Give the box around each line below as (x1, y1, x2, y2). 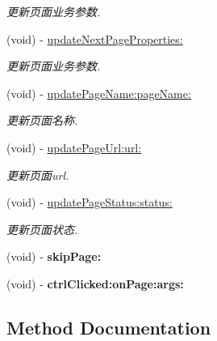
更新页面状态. (6, 220, 78, 237)
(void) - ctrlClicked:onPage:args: (6, 275, 184, 292)
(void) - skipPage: (6, 248, 102, 265)
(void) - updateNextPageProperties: (6, 30, 183, 47)
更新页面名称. (6, 112, 78, 129)
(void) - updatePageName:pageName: (6, 84, 191, 101)
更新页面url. (6, 166, 69, 183)
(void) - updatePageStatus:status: (6, 194, 173, 211)
